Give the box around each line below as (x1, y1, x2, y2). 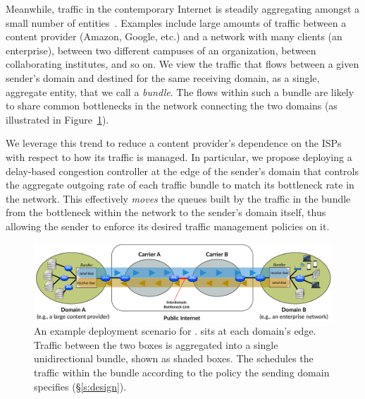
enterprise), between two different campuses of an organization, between (6, 42, 316, 57)
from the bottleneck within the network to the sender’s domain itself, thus (6, 205, 326, 220)
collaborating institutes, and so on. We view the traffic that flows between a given (6, 56, 359, 71)
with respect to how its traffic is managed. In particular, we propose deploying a (6, 149, 352, 164)
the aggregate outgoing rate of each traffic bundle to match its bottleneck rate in (6, 177, 354, 192)
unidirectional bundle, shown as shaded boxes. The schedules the (34, 351, 314, 366)
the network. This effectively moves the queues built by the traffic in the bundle (6, 191, 351, 206)
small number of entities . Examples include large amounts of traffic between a (6, 15, 347, 30)
